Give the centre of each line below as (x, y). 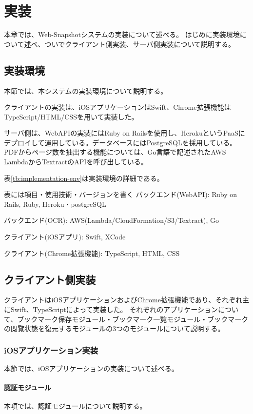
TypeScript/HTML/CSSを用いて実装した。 (71, 116)
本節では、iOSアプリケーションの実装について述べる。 (91, 368)
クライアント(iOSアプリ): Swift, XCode (65, 237)
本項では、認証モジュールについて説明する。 (75, 406)
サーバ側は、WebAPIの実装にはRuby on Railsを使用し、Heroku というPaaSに (125, 133)
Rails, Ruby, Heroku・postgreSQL (55, 204)
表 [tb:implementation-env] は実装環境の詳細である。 (84, 178)
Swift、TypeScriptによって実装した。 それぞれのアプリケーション (114, 309)
